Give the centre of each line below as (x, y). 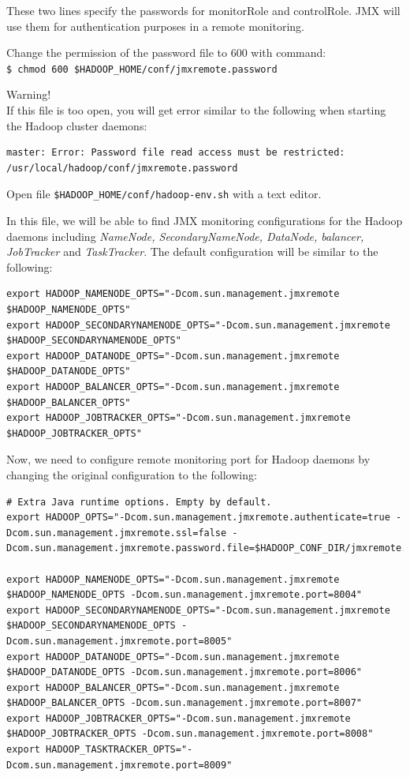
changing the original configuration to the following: (132, 474)
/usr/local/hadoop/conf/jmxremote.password (122, 168)
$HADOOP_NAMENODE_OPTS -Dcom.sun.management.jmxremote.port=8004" (184, 595)
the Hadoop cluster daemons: (77, 125)
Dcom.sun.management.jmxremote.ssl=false (117, 533)
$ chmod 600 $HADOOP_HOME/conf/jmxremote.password (142, 69)
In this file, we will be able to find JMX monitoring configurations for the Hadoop (205, 221)
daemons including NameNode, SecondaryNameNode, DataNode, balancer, (185, 236)
